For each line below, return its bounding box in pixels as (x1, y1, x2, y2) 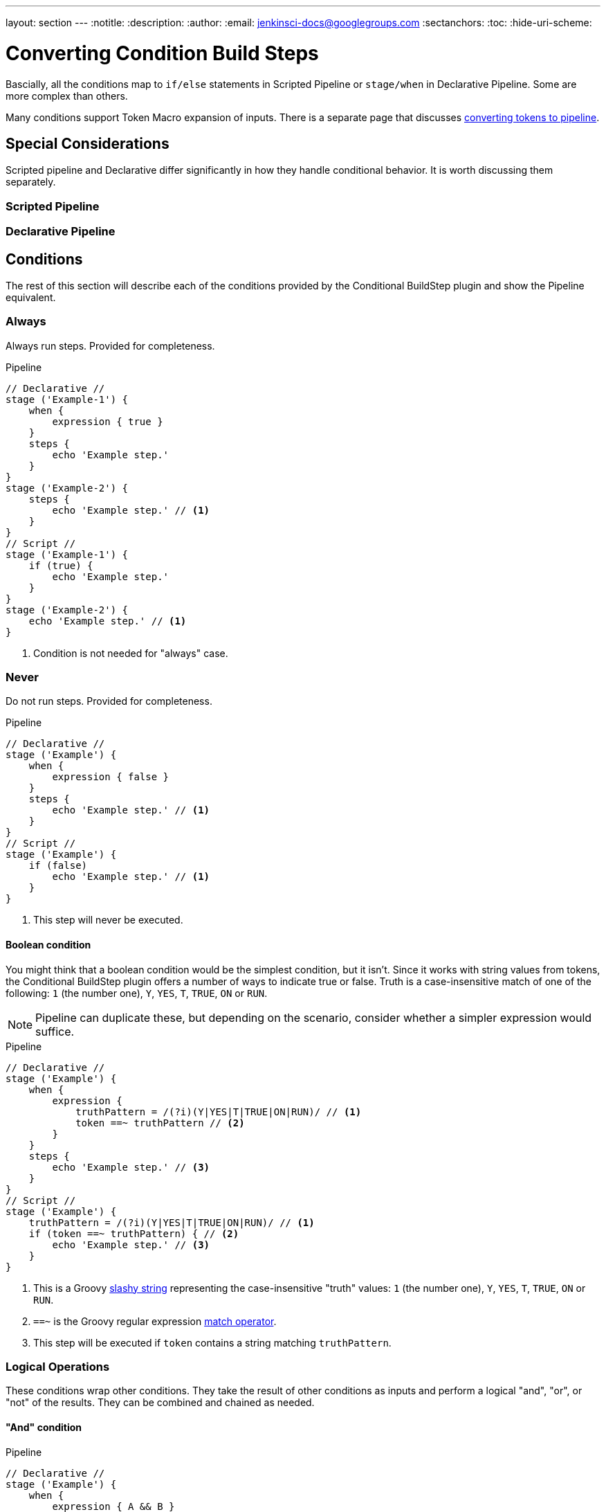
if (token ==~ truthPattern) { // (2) (28, 1227, 239, 1239)
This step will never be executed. (33, 914, 183, 926)
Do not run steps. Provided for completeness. (6, 695, 212, 708)
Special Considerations (6, 134, 169, 152)
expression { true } (52, 415, 163, 427)
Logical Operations (6, 1360, 110, 1374)
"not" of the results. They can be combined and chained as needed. (6, 1396, 315, 1409)
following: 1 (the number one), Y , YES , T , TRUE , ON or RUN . (6, 987, 268, 999)
